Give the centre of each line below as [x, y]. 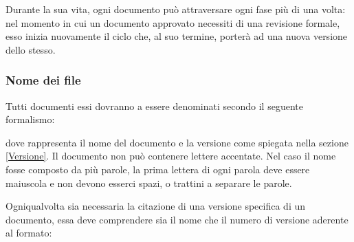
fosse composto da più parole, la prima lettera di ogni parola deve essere [158, 169]
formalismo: [30, 119]
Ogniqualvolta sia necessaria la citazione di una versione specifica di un [156, 206]
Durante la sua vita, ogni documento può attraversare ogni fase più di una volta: [176, 9]
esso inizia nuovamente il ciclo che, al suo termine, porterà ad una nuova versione [177, 36]
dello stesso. [31, 49]
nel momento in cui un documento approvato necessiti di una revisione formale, [173, 22]
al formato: [29, 233]
